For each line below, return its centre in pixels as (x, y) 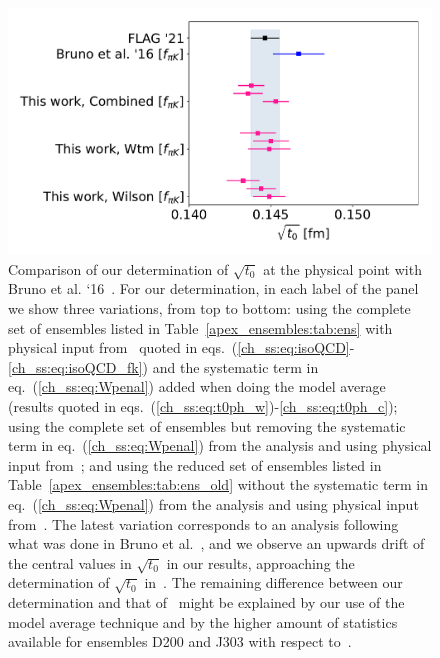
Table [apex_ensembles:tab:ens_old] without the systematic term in (218, 484)
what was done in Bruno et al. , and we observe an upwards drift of (216, 543)
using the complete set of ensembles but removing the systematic (207, 425)
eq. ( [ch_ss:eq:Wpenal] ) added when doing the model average (197, 386)
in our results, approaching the (260, 562)
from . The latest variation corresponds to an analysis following (203, 523)
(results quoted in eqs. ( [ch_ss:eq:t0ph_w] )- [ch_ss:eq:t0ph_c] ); (203, 405)
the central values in (70, 562)
